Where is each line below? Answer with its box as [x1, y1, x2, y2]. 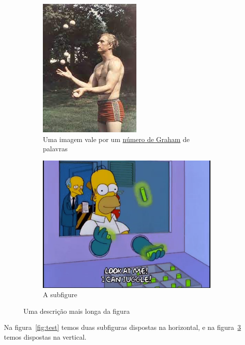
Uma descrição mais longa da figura [23, 305, 130, 316]
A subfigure [43, 289, 77, 300]
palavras [43, 143, 68, 154]
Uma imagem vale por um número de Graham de [43, 134, 190, 144]
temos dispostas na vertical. [4, 331, 87, 342]
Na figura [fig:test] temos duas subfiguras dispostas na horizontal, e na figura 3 [4, 322, 241, 332]
